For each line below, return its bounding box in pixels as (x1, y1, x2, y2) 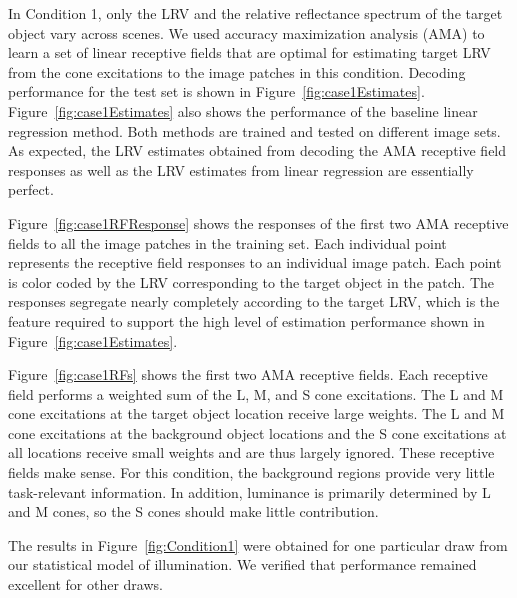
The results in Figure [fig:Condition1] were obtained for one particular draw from (8, 534, 508, 555)
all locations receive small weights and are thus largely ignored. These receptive (8, 442, 495, 463)
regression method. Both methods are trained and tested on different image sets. (8, 120, 501, 141)
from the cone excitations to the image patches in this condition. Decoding (8, 61, 466, 82)
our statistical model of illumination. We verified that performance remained (8, 554, 477, 575)
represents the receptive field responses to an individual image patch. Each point (8, 252, 502, 273)
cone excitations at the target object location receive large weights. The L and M (8, 403, 505, 424)
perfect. (8, 179, 54, 200)
